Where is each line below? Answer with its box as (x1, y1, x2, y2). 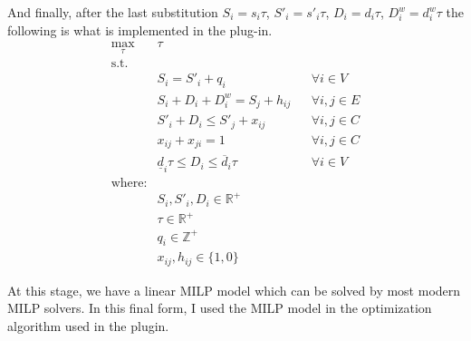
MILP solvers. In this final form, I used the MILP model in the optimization (7, 298, 432, 317)
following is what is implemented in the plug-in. (7, 20, 273, 39)
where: (111, 176, 148, 190)
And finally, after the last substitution (7, 3, 218, 21)
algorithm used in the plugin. (7, 317, 169, 336)
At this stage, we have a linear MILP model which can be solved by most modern (7, 280, 461, 299)
